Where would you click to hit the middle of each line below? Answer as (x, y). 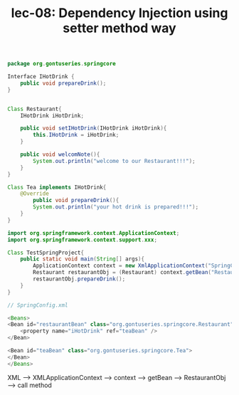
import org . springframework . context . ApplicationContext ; (94, 233)
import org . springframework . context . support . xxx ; (83, 240)
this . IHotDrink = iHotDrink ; (76, 135)
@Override (35, 194)
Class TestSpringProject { (46, 253)
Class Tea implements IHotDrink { (57, 187)
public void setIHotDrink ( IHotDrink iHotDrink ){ (94, 128)
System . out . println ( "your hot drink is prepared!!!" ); (116, 207)
